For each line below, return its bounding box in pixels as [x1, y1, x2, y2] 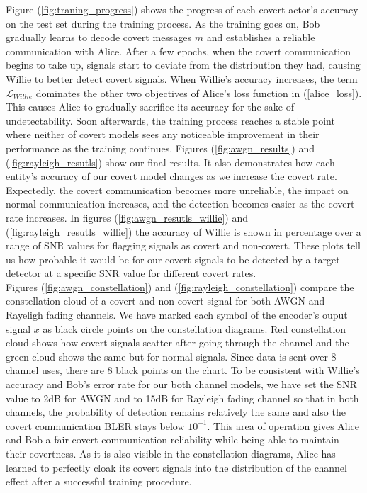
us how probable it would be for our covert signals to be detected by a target [6, 251, 340, 266]
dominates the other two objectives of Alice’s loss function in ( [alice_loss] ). [35, 85, 362, 100]
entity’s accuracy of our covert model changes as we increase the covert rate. [6, 169, 337, 183]
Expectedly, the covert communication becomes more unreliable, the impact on [6, 182, 349, 197]
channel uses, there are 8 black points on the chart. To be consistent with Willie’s [6, 363, 360, 378]
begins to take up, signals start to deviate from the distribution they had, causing [6, 57, 361, 72]
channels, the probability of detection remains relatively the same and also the [6, 404, 346, 419]
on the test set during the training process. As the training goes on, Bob [6, 16, 320, 30]
